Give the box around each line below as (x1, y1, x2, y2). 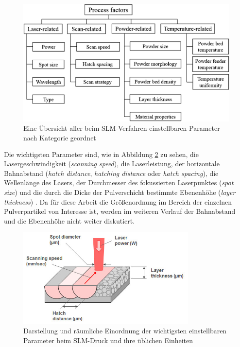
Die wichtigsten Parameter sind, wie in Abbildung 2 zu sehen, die (4, 149, 199, 159)
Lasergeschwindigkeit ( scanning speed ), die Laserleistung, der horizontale (4, 158, 220, 169)
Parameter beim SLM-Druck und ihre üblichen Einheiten (23, 335, 193, 345)
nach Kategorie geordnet (23, 133, 96, 142)
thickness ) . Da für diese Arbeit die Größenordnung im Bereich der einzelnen (4, 196, 232, 207)
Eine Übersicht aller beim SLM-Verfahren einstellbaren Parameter (23, 123, 220, 133)
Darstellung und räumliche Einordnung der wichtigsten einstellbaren (23, 326, 227, 336)
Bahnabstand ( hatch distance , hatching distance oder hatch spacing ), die (4, 168, 219, 178)
